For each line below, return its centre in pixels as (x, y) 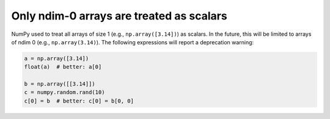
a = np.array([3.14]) (57, 58)
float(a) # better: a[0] (63, 67)
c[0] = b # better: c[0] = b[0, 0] (79, 101)
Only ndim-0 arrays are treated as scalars (119, 16)
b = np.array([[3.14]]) (60, 84)
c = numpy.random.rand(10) (64, 92)
